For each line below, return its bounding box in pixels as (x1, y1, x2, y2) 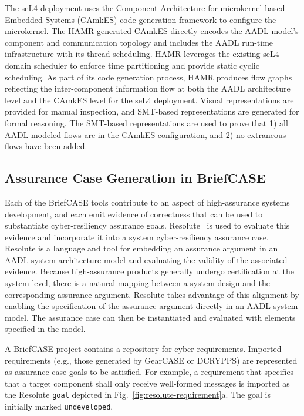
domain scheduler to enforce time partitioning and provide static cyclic (5, 59, 259, 71)
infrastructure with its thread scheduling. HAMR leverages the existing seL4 (5, 48, 279, 60)
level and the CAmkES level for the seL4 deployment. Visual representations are (5, 93, 294, 106)
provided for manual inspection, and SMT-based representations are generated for (5, 105, 299, 118)
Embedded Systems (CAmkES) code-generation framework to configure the (5, 13, 276, 25)
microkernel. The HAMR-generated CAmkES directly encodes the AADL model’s (5, 25, 299, 37)
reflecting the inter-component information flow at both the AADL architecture (5, 82, 291, 95)
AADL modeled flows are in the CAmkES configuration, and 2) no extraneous (5, 128, 286, 140)
